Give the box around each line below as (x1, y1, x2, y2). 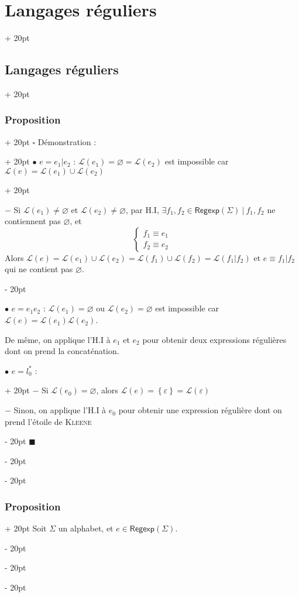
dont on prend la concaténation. (5, 345, 119, 357)
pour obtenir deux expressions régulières (142, 333, 287, 345)
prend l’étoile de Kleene (5, 415, 92, 427)
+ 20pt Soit (5, 522, 47, 534)
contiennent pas (5, 215, 61, 227)
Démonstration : (37, 135, 97, 147)
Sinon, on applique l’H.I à (13, 404, 106, 416)
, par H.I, (125, 203, 159, 215)
